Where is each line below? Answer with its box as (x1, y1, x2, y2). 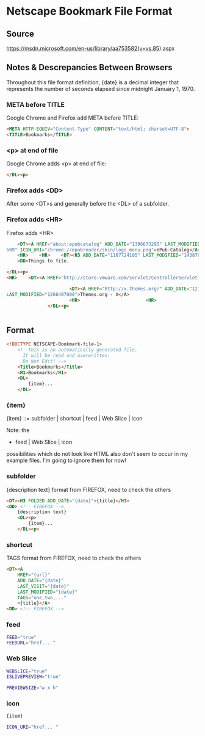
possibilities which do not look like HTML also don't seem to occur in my (6, 450, 188, 458)
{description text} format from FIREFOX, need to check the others (6, 486, 171, 493)
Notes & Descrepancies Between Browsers (6, 62, 173, 73)
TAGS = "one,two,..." (17, 594, 67, 601)
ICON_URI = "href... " (6, 724, 59, 731)
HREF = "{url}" (17, 572, 51, 578)
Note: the (6, 427, 30, 434)
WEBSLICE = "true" (6, 668, 48, 674)
